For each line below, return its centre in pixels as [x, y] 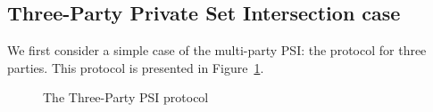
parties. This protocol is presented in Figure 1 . [136, 67]
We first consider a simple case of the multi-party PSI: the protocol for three [217, 50]
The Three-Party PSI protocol [126, 97]
